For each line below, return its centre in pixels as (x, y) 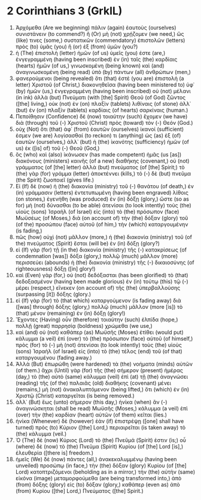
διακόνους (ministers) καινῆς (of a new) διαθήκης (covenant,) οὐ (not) (103, 161)
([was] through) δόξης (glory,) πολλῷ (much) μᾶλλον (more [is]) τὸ (99, 306)
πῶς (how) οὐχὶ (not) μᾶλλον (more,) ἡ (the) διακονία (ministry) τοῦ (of (103, 237)
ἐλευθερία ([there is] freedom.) (54, 453)
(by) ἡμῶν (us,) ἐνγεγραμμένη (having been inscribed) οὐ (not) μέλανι (103, 91)
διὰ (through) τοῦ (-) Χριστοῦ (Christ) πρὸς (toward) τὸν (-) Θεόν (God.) (104, 122)
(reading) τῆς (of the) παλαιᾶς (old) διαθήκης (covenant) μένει (93, 383)
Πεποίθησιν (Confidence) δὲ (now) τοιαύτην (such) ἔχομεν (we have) (101, 116)
